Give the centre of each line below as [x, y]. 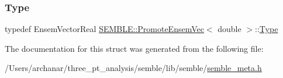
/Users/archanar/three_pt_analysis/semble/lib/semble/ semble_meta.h [133, 68]
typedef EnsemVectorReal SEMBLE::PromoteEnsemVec [104, 29]
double [229, 29]
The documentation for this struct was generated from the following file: [134, 48]
